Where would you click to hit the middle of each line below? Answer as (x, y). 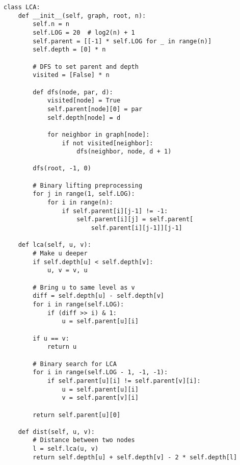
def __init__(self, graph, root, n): (82, 16)
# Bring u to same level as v (84, 287)
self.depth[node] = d (84, 118)
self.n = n (51, 24)
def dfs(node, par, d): (73, 92)
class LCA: (22, 7)
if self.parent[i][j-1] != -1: (115, 211)
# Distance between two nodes (84, 440)
